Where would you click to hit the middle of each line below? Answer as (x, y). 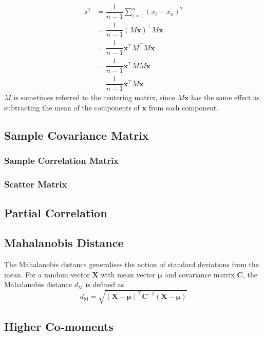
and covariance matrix (200, 274)
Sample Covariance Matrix (77, 135)
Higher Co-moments (59, 326)
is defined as (105, 284)
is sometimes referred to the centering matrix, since (94, 97)
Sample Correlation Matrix (62, 161)
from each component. (184, 108)
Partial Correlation (56, 212)
